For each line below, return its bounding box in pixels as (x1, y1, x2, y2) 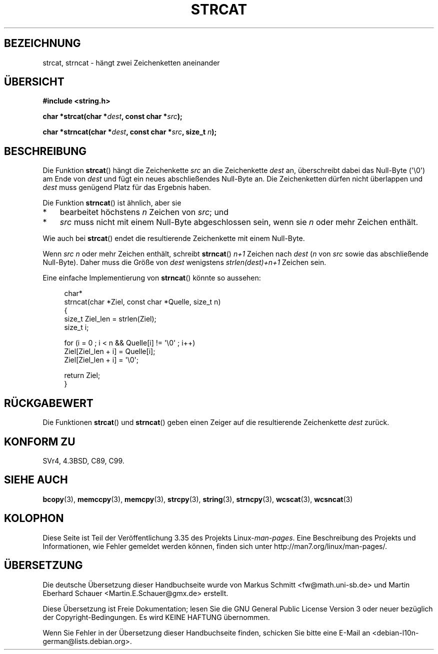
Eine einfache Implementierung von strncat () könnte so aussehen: (42, 273, 261, 282)
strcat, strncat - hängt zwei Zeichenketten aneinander (42, 58, 220, 67)
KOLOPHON (4, 512, 64, 525)
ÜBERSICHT (4, 75, 64, 88)
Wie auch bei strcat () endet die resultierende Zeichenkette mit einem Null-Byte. (42, 234, 305, 243)
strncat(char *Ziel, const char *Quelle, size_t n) (64, 297, 221, 306)
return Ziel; (64, 371, 100, 380)
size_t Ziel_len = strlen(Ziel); (64, 314, 156, 323)
